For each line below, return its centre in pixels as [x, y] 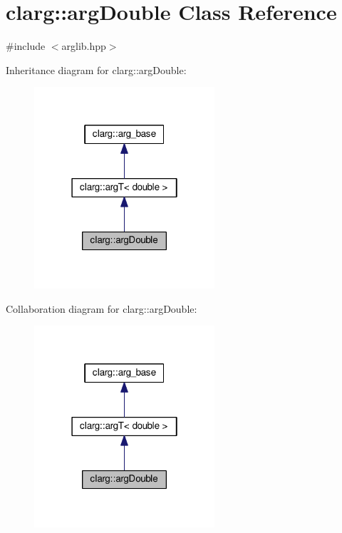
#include [26, 46]
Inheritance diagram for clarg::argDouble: [96, 69]
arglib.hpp [84, 46]
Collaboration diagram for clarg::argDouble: [102, 308]
